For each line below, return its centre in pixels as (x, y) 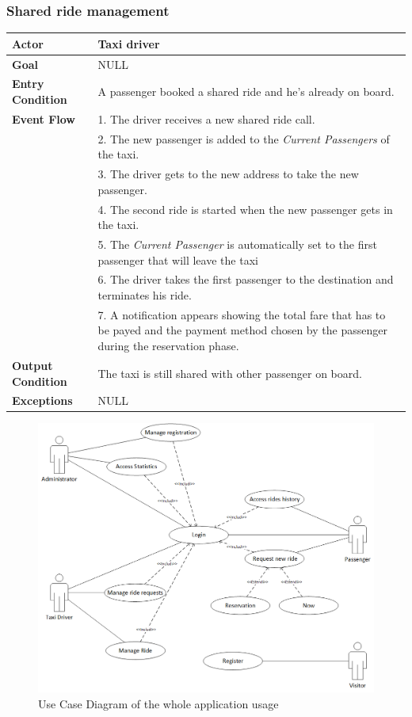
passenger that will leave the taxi (178, 259)
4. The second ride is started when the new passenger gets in (245, 209)
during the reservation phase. (168, 346)
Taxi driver (129, 43)
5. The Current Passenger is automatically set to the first (237, 244)
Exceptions (42, 400)
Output (32, 365)
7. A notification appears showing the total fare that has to (242, 314)
